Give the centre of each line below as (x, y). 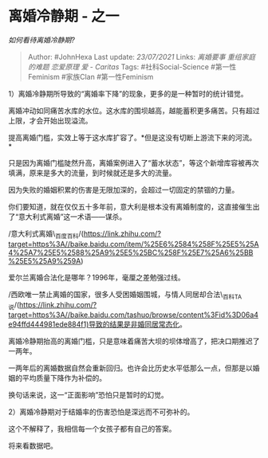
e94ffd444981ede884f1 (47, 324)
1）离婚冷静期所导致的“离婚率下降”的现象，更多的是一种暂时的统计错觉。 (128, 93)
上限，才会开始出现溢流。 (50, 120)
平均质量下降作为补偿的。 (64, 378)
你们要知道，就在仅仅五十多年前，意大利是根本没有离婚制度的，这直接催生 (130, 206)
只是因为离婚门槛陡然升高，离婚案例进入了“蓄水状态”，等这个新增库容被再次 (134, 162)
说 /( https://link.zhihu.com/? (53, 305)
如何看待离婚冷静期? (42, 40)
